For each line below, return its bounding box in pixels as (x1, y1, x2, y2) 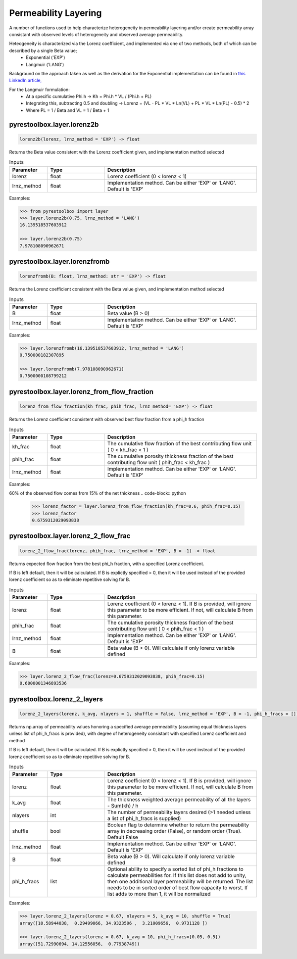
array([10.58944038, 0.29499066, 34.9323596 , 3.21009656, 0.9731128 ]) (19, 920, 208, 926)
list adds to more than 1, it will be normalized (107, 891, 211, 898)
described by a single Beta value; (9, 48, 77, 53)
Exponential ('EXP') (26, 54, 65, 60)
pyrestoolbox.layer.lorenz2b (9, 120, 99, 129)
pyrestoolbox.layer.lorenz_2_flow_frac (9, 532, 131, 540)
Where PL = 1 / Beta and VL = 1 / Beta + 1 (26, 107, 109, 113)
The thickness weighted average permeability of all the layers (107, 796, 251, 803)
